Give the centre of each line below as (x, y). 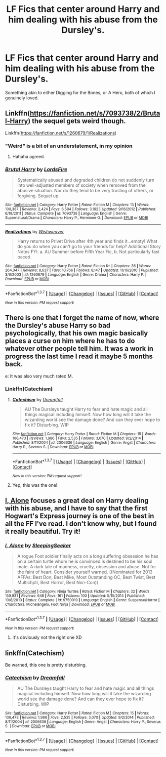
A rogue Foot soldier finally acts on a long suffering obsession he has (88, 556)
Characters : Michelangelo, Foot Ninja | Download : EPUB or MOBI (60, 605)
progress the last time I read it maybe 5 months (79, 357)
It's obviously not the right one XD (47, 637)
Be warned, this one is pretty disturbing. (46, 665)
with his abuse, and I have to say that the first (76, 508)
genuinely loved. (22, 98)
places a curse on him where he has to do (70, 341)
